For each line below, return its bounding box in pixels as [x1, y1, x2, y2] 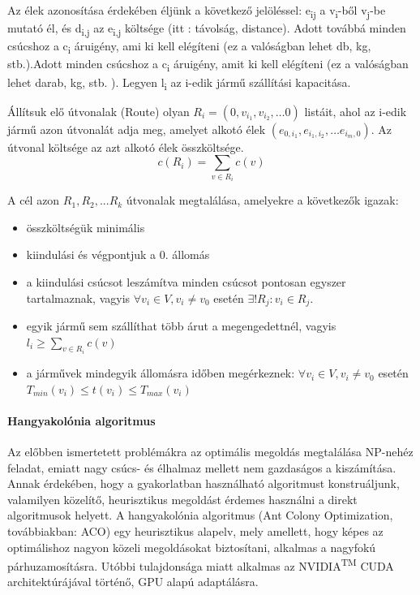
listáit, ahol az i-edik [304, 102, 407, 119]
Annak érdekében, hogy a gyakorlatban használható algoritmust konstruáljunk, [7, 475, 400, 492]
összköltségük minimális [26, 218, 145, 235]
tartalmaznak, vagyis [26, 289, 131, 306]
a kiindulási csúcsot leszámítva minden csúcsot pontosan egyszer [26, 273, 346, 290]
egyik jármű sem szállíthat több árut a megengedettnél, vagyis [26, 317, 336, 334]
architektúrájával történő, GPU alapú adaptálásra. [7, 573, 259, 590]
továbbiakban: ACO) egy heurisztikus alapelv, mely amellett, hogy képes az [7, 523, 384, 539]
